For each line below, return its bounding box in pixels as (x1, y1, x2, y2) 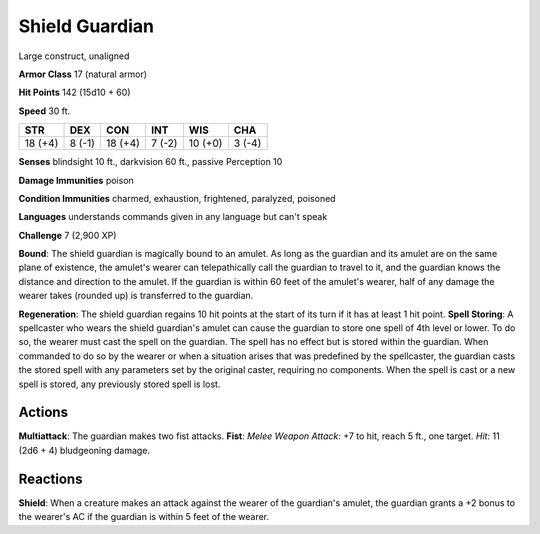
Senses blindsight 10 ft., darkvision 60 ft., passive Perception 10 (18, 156, 283, 168)
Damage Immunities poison (18, 174, 134, 186)
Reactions (18, 470, 83, 487)
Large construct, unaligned (18, 50, 130, 62)
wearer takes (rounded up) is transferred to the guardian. (18, 290, 254, 302)
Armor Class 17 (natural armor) (18, 68, 148, 80)
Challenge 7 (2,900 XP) (18, 229, 117, 241)
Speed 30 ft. (18, 105, 71, 117)
